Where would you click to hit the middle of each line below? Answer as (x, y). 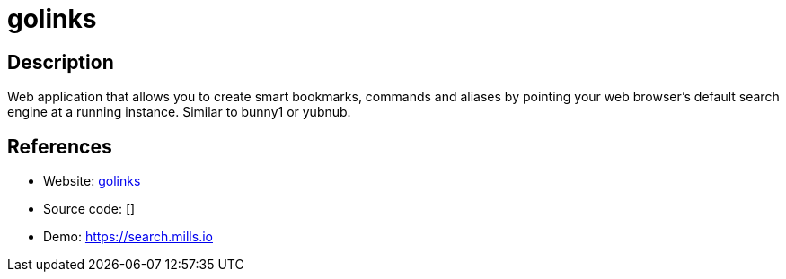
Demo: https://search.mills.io (128, 237)
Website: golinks (92, 181)
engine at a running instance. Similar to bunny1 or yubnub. (179, 112)
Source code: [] (89, 209)
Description (61, 62)
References (60, 146)
